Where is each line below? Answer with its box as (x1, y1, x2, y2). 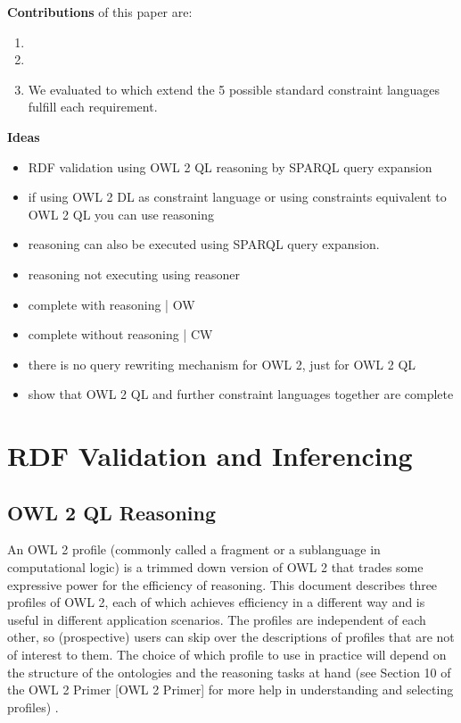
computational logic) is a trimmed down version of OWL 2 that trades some (7, 558, 424, 577)
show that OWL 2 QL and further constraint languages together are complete (28, 385, 454, 403)
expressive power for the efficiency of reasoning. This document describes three (7, 575, 438, 594)
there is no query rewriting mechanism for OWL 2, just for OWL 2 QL (28, 354, 416, 373)
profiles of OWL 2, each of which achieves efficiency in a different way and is (7, 593, 425, 611)
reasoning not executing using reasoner (28, 264, 240, 283)
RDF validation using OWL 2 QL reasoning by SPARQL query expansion (28, 157, 432, 176)
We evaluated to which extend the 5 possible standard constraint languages (28, 79, 440, 98)
